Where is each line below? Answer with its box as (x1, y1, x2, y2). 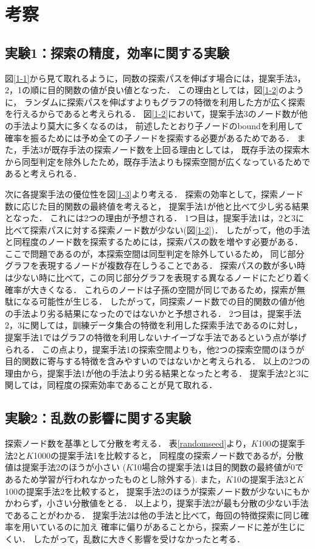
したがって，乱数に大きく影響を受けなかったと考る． (33, 532, 245, 545)
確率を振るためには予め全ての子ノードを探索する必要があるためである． (5, 131, 294, 144)
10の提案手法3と (232, 473, 297, 485)
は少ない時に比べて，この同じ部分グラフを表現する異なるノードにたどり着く (5, 271, 311, 284)
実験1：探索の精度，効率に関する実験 (5, 43, 230, 62)
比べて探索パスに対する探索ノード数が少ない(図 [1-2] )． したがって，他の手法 (5, 223, 310, 236)
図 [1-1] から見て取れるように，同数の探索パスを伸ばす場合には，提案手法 (5, 71, 293, 84)
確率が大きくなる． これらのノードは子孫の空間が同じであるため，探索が (5, 283, 297, 296)
